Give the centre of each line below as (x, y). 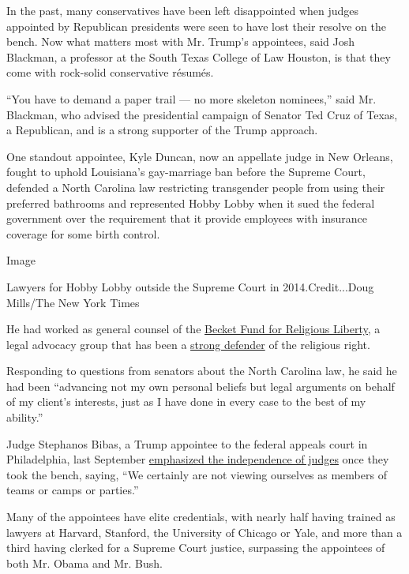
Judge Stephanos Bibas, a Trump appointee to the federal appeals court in (187, 443)
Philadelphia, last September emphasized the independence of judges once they (198, 459)
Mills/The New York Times (73, 302)
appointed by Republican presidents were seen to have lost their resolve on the (196, 26)
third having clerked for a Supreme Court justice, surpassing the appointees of (196, 548)
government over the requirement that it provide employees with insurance (187, 218)
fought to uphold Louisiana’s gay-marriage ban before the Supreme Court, (186, 172)
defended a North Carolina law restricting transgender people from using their (196, 187)
